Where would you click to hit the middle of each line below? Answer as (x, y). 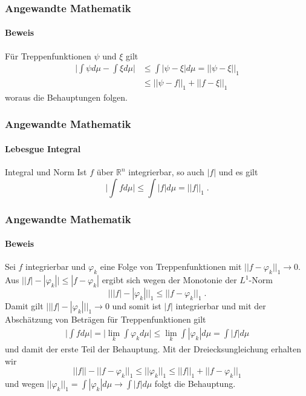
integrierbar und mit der (221, 306)
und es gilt (238, 172)
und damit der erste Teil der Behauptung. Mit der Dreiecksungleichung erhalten (153, 349)
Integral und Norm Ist (46, 172)
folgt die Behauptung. (195, 383)
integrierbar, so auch (166, 172)
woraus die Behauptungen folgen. (66, 97)
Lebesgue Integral (43, 148)
